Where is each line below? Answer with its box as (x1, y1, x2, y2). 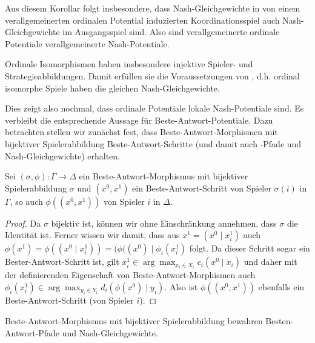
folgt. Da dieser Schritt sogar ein (189, 242, 310, 255)
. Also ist (164, 280, 198, 293)
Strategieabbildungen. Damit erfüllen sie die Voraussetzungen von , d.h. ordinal (5, 69, 300, 82)
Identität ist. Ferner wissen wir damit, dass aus (5, 228, 180, 241)
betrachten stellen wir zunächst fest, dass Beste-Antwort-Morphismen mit (5, 125, 278, 138)
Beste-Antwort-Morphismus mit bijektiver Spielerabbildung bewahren (5, 314, 263, 327)
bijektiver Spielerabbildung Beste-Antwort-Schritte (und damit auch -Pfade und (5, 137, 302, 150)
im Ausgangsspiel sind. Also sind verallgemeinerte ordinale (62, 25, 280, 38)
